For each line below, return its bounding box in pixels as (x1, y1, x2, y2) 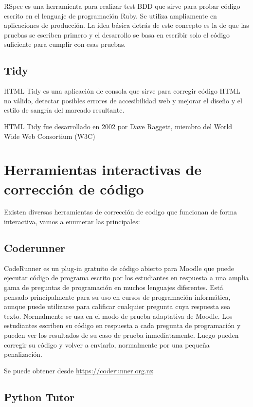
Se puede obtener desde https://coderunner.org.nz (4, 365, 153, 375)
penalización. (4, 349, 42, 359)
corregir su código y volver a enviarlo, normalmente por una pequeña (4, 339, 210, 349)
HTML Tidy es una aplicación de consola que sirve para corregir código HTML (4, 86, 240, 96)
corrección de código (4, 178, 144, 198)
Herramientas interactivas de (4, 159, 202, 179)
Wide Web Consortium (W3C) (4, 131, 95, 141)
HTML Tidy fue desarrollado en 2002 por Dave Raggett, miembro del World (4, 121, 233, 131)
